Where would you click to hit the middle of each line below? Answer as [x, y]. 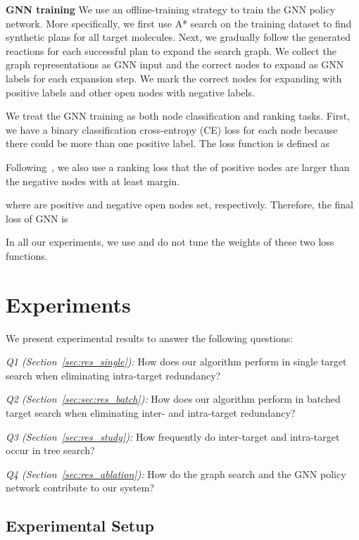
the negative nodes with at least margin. [93, 181]
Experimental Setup [80, 526]
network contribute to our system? [80, 488]
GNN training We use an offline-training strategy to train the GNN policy [171, 9]
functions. [27, 255]
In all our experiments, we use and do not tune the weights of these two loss [170, 242]
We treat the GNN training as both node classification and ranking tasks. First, [178, 116]
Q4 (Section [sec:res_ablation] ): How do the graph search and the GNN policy [176, 473]
